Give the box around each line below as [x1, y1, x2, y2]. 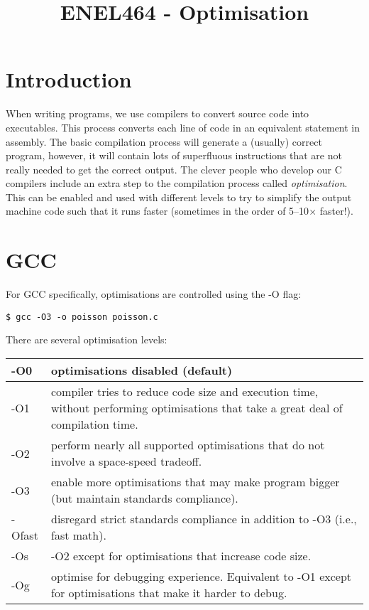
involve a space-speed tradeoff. [51, 453, 202, 470]
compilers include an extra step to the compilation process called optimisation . [6, 176, 348, 191]
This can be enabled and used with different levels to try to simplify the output [6, 189, 352, 204]
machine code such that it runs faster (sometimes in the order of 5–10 [6, 203, 309, 218]
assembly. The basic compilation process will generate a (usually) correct [6, 134, 322, 149]
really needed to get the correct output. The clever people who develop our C [6, 161, 342, 176]
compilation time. [51, 416, 138, 433]
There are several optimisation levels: [6, 332, 167, 347]
